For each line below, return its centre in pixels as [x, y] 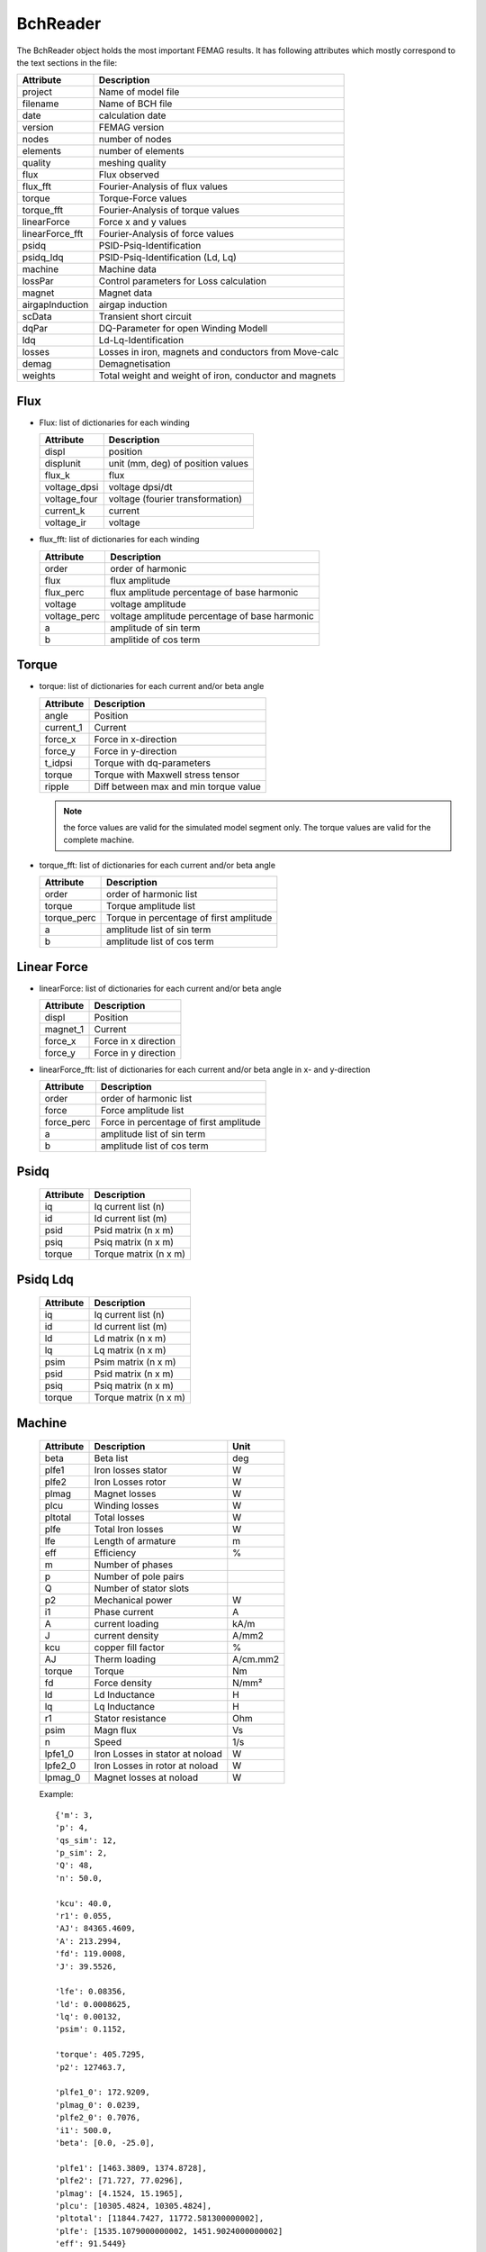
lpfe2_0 [60, 1766]
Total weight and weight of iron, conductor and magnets [217, 376]
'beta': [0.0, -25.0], [105, 2143]
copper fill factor [130, 1648]
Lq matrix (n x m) [130, 1350]
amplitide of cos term [155, 640]
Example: [56, 1794]
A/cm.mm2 [256, 1659]
